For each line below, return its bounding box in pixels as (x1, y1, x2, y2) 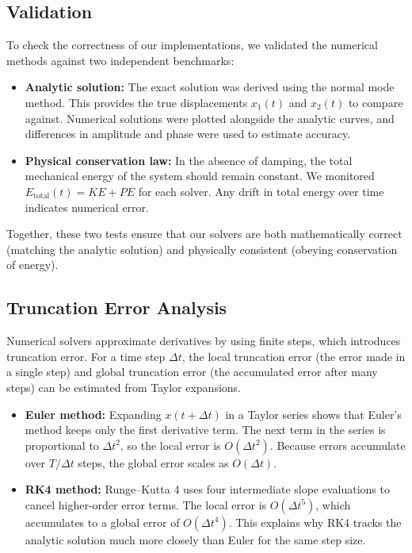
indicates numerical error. (25, 198, 149, 215)
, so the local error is (120, 436, 221, 453)
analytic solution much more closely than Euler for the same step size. (25, 531, 366, 547)
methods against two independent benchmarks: (6, 52, 235, 68)
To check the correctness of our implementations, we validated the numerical (6, 36, 378, 53)
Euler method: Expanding (25, 405, 162, 422)
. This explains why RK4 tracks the (228, 513, 402, 530)
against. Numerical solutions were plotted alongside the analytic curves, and (25, 109, 395, 126)
